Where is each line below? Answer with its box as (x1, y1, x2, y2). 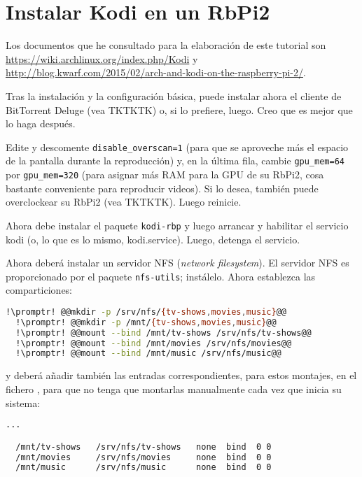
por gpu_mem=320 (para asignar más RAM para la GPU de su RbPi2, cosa (6, 167, 324, 181)
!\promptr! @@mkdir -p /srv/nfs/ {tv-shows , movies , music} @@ (6, 306, 286, 317)
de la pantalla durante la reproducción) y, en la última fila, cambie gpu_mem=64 (6, 153, 344, 168)
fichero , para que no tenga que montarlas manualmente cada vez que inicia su (6, 381, 342, 396)
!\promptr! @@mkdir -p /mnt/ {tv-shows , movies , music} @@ (15, 317, 277, 327)
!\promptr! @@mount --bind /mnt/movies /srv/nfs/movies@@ (15, 338, 292, 348)
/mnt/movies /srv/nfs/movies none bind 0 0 (15, 452, 272, 462)
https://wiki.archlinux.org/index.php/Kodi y (6, 51, 198, 66)
